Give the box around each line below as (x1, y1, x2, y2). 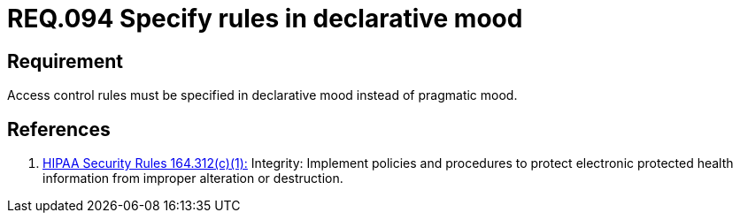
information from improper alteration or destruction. (42, 171, 343, 186)
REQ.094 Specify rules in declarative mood (7, 4, 523, 34)
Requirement (7, 49, 124, 72)
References (7, 118, 111, 140)
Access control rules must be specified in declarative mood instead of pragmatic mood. (7, 87, 518, 103)
